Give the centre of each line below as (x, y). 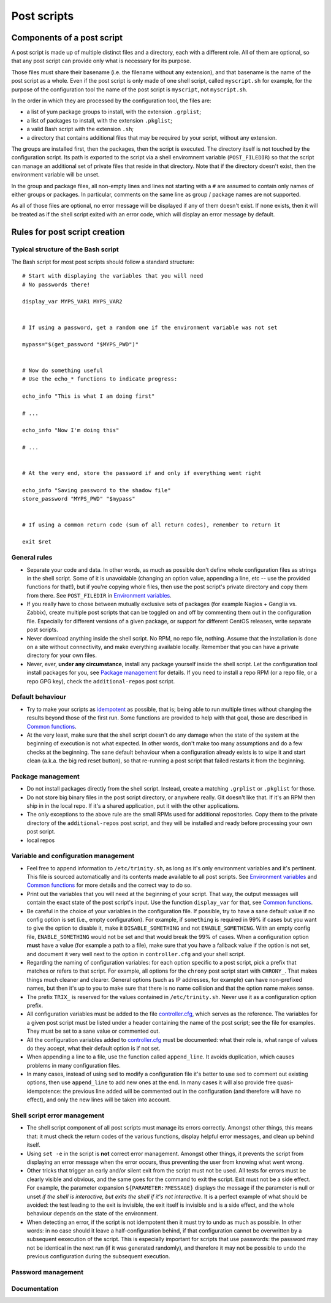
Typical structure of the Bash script (65, 249)
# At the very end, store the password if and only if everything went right (142, 473)
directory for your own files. (62, 655)
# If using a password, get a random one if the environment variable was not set (150, 327)
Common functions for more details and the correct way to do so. (109, 885)
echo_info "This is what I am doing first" (89, 396)
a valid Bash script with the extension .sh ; (80, 129)
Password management (48, 1272)
